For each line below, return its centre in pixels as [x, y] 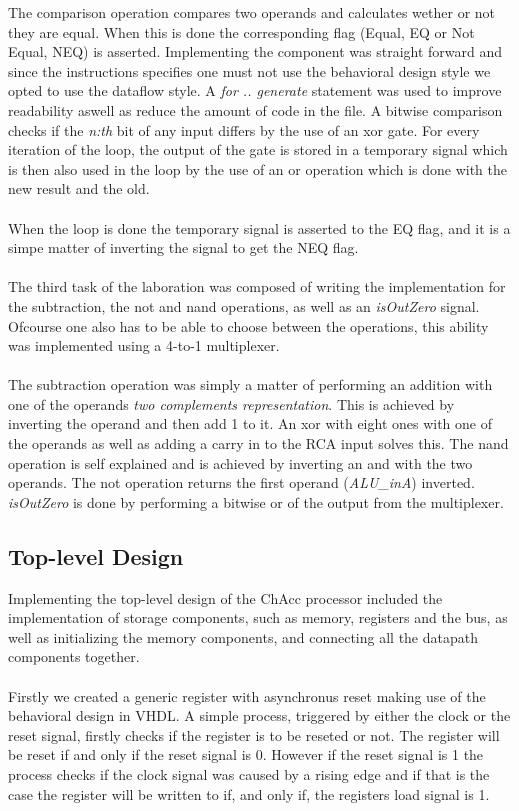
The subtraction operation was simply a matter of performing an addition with [250, 384]
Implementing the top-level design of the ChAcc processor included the [225, 597]
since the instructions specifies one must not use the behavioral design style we [249, 70]
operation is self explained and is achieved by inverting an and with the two [240, 462]
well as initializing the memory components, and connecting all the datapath [243, 636]
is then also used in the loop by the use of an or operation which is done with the [258, 168]
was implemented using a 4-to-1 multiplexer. [144, 345]
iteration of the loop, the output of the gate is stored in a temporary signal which [258, 149]
